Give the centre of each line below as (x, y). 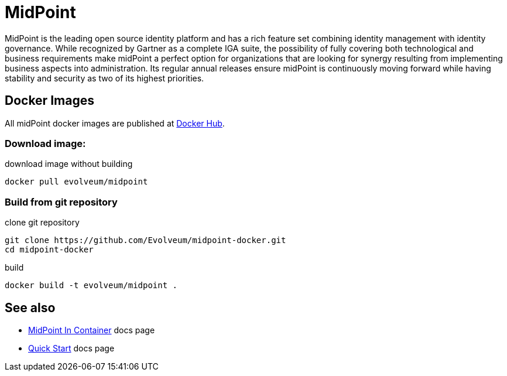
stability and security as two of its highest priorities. (105, 78)
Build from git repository (61, 202)
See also (30, 307)
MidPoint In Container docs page (92, 330)
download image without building (69, 164)
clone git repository (42, 223)
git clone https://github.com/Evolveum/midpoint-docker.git (145, 240)
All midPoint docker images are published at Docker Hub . (115, 123)
